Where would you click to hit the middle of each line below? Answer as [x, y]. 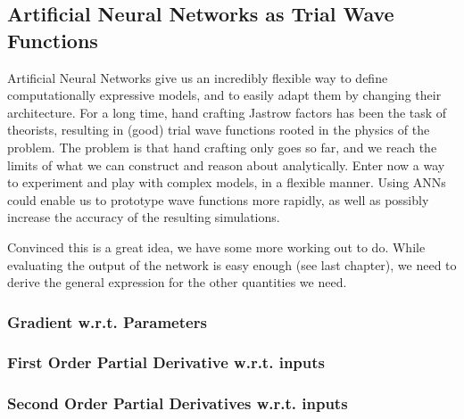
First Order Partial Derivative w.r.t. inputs [166, 362]
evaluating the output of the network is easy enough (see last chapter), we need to [232, 264]
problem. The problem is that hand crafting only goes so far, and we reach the [222, 147]
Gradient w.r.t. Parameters [107, 321]
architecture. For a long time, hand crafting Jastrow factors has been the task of [227, 112]
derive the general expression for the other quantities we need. [177, 282]
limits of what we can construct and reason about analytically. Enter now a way [226, 164]
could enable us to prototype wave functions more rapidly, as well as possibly [218, 199]
